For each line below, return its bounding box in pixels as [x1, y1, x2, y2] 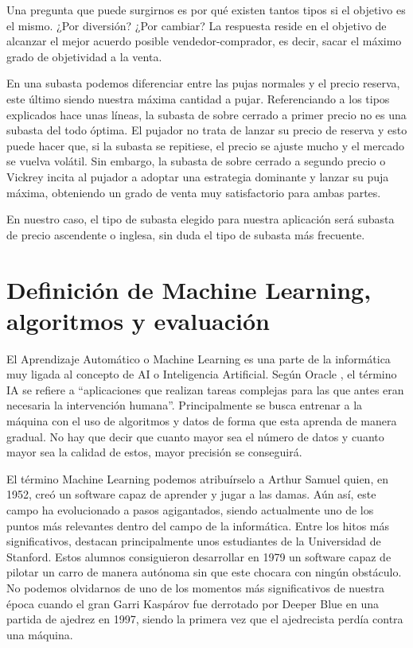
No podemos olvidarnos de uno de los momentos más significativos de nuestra [6, 579, 385, 596]
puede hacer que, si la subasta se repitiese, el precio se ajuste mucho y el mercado [6, 137, 404, 153]
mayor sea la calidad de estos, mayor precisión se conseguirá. [6, 444, 302, 460]
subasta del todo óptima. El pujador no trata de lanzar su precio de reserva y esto [6, 122, 407, 138]
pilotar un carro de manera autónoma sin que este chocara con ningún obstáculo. [6, 564, 402, 580]
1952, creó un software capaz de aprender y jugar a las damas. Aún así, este [6, 486, 376, 502]
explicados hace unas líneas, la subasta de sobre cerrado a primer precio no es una [6, 106, 407, 122]
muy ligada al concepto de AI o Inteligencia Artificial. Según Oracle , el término [6, 366, 397, 382]
